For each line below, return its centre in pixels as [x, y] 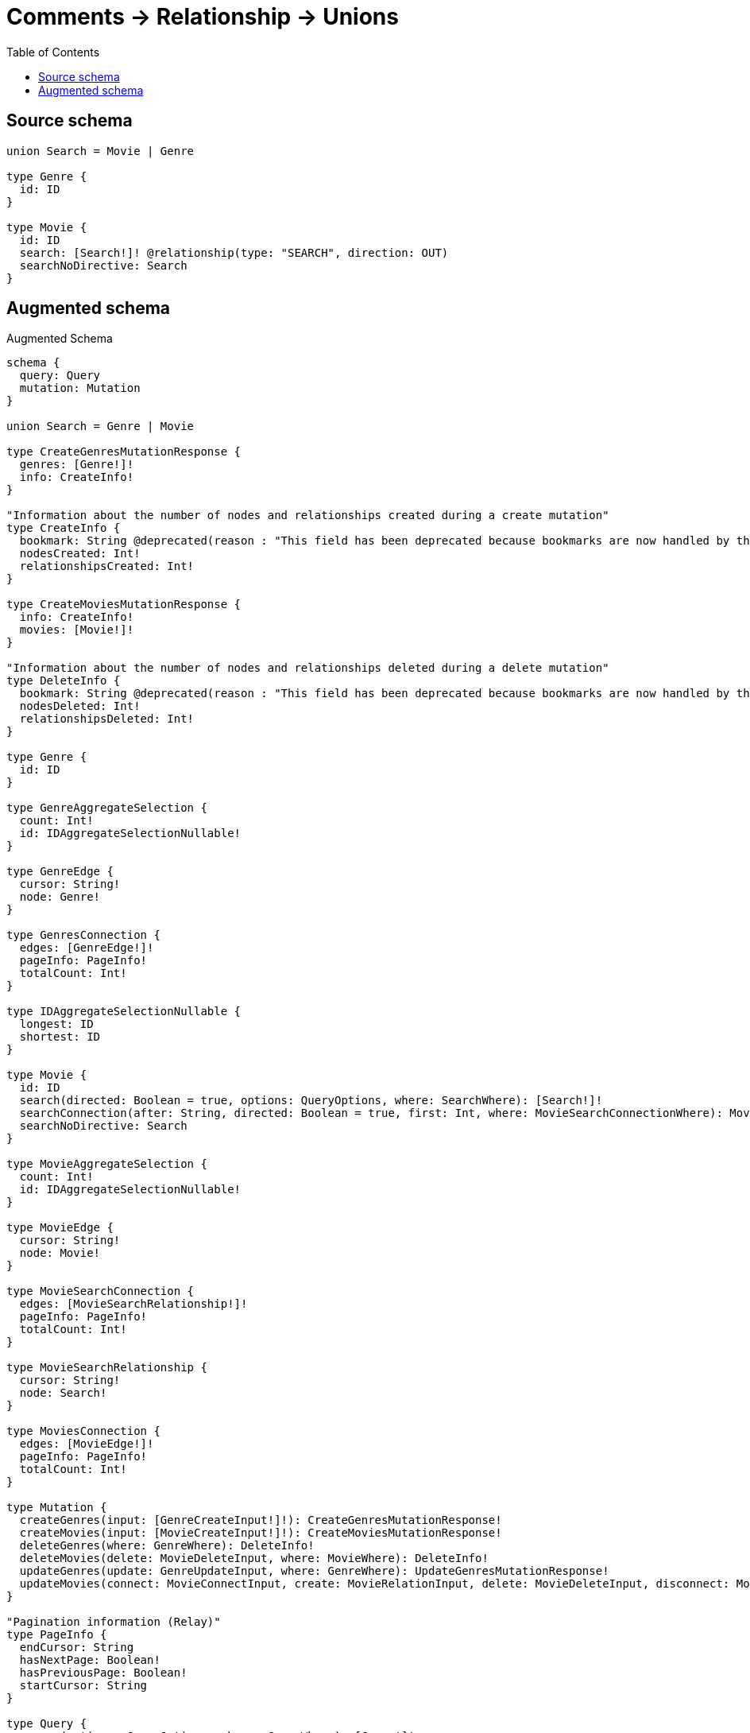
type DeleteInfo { [64, 681]
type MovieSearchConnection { [101, 1291]
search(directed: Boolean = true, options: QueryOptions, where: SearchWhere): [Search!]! [311, 1101]
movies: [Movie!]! [77, 630]
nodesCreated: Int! [80, 554]
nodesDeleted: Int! [80, 706]
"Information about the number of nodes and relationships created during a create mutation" [308, 516]
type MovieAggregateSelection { [107, 1164]
